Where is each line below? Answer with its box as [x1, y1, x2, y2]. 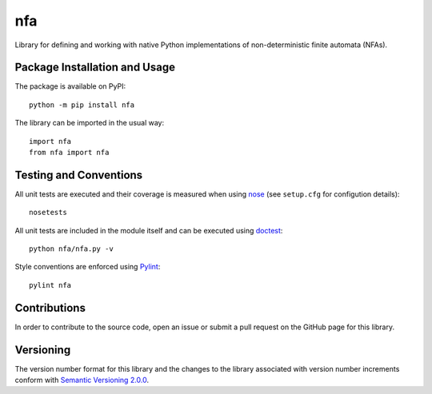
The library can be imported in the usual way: [14, 118, 165, 128]
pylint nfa [29, 281, 72, 289]
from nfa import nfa [29, 148, 110, 157]
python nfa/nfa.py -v [29, 245, 114, 253]
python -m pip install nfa [29, 100, 135, 109]
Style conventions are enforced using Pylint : [14, 262, 161, 272]
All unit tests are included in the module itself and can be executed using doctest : [14, 225, 283, 235]
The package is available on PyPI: [14, 82, 126, 91]
